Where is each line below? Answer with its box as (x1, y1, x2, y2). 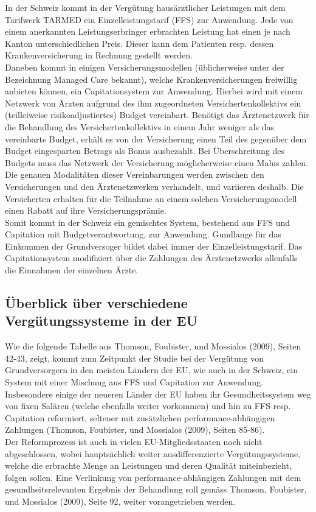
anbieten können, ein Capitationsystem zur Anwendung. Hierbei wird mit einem (5, 85, 303, 97)
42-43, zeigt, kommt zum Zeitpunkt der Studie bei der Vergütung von (5, 351, 264, 364)
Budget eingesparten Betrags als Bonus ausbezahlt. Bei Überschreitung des (5, 144, 284, 157)
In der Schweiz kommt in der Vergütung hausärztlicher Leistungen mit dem (5, 1, 286, 13)
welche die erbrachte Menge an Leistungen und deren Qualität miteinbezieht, (5, 459, 292, 472)
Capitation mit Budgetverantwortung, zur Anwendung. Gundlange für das (5, 228, 281, 240)
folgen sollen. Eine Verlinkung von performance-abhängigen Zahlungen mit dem (5, 471, 301, 483)
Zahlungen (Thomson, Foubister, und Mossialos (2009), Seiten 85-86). (5, 423, 265, 436)
